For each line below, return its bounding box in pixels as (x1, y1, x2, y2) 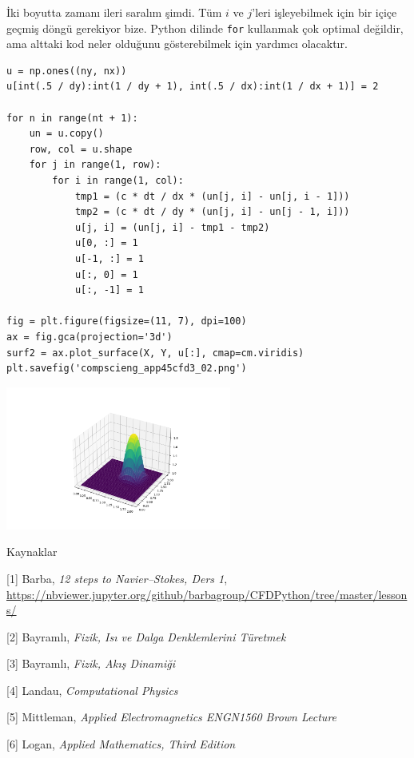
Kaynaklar (6, 543, 58, 560)
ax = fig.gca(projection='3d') (6, 331, 173, 343)
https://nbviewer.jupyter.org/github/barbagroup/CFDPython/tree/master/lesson (6, 585, 408, 602)
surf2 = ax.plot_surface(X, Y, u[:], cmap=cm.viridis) (6, 347, 305, 359)
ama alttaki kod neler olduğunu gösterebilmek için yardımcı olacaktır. (6, 35, 348, 52)
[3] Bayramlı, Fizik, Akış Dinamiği (6, 655, 175, 672)
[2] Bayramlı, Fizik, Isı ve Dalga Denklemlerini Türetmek (6, 628, 286, 645)
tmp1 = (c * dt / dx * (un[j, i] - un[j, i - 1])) (74, 190, 350, 202)
